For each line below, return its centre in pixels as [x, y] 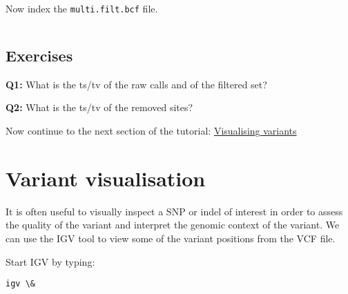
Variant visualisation [106, 178]
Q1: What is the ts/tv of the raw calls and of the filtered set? [136, 84]
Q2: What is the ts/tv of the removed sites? [99, 107]
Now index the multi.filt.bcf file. [82, 8]
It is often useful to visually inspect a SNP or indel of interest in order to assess [174, 211]
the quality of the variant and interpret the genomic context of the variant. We [173, 225]
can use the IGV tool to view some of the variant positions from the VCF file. [171, 238]
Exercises [39, 56]
